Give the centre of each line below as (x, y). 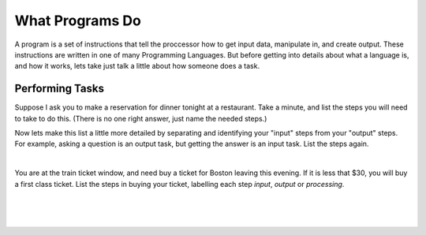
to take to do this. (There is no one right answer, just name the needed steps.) (141, 118)
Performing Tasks (59, 89)
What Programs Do (78, 21)
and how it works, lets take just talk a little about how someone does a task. (137, 66)
